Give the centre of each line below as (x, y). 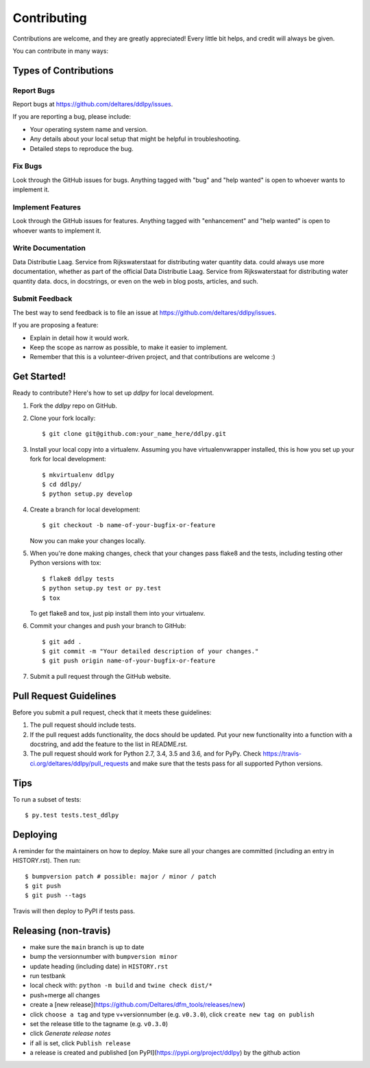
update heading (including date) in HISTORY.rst (99, 966)
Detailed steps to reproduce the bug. (82, 148)
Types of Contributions (63, 70)
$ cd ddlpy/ (62, 484)
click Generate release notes (70, 1034)
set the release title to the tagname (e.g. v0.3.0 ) (99, 1023)
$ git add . (62, 641)
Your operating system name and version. (89, 129)
